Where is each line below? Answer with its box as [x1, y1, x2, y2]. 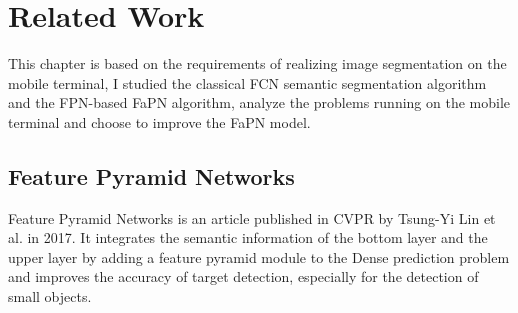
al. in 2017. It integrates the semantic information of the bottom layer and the [8, 227, 488, 248]
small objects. [8, 286, 92, 307]
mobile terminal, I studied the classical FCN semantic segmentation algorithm [8, 72, 487, 93]
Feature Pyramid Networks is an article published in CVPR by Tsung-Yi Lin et [8, 207, 496, 228]
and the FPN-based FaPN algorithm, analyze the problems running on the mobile [8, 92, 510, 113]
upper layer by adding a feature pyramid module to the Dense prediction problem [8, 246, 510, 267]
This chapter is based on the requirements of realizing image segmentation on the [8, 53, 507, 74]
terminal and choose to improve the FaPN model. [8, 111, 311, 132]
